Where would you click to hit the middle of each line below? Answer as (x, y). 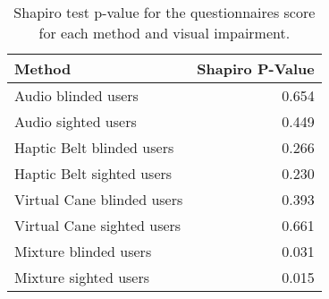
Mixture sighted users (82, 277)
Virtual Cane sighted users (98, 225)
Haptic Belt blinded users (94, 147)
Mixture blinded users (83, 251)
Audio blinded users (76, 95)
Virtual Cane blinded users (99, 199)
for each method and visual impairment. (164, 33)
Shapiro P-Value (256, 68)
